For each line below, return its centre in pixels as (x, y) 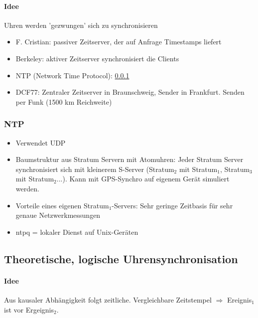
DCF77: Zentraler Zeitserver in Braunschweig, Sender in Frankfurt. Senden (130, 92)
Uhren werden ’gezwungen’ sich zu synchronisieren (81, 25)
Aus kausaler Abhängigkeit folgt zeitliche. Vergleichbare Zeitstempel (108, 299)
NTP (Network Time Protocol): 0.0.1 (72, 75)
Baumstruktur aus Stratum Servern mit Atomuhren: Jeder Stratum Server (129, 159)
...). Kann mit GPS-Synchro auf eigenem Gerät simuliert (143, 179)
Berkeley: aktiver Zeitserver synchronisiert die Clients (97, 58)
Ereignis (239, 299)
